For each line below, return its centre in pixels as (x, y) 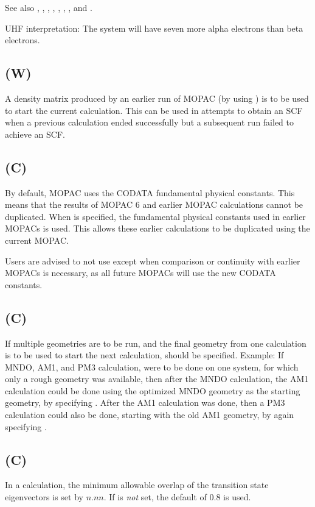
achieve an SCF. (35, 134)
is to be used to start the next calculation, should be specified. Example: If (144, 355)
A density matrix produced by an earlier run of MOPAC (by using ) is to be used (157, 98)
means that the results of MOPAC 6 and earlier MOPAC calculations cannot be (154, 204)
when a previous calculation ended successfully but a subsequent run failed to (150, 122)
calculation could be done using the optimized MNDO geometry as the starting (153, 390)
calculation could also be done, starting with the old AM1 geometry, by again (150, 415)
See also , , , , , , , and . (49, 7)
